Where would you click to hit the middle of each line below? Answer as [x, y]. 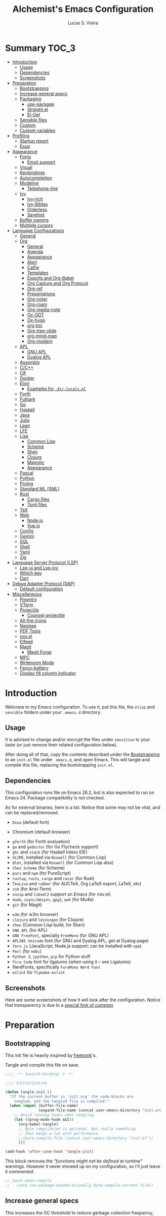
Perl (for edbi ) [27, 951]
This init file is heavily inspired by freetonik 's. [51, 1055]
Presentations [41, 294]
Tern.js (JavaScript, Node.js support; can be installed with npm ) [77, 946]
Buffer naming [34, 220]
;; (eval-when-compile [28, 1181]
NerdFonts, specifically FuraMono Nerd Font [56, 967]
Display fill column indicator [48, 673]
